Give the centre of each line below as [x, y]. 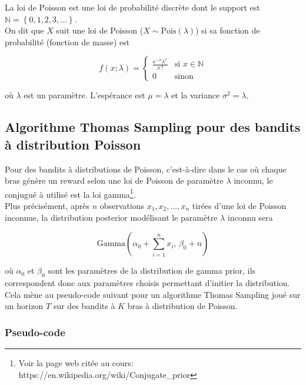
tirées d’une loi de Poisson [239, 205]
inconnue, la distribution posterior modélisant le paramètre [111, 217]
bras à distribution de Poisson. [182, 306]
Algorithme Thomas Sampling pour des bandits [153, 127]
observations [122, 205]
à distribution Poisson [73, 144]
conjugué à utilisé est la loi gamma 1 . [70, 193]
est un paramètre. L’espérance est [84, 95]
